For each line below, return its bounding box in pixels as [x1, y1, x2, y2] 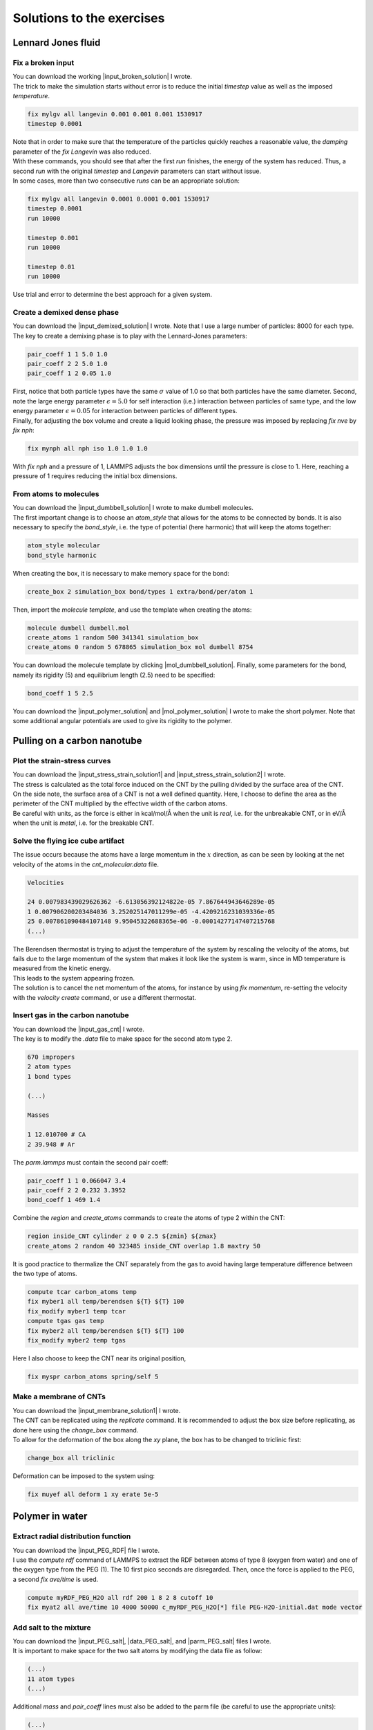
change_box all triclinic [27, 1454, 115, 1462]
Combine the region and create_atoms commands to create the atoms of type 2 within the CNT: [12, 1214, 285, 1222]
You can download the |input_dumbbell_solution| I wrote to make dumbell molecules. [12, 504, 254, 512]
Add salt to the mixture [12, 1623, 91, 1632]
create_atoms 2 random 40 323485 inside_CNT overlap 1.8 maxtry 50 [27, 1242, 261, 1250]
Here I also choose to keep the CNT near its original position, [12, 1354, 186, 1363]
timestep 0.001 [27, 234, 79, 242]
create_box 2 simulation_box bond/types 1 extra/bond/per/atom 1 [27, 588, 254, 595]
